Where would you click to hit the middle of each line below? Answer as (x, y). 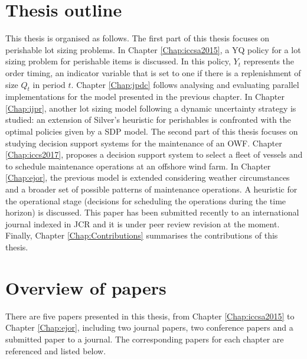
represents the (269, 61)
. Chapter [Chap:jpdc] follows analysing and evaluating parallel (185, 84)
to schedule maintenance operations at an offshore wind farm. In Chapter (138, 166)
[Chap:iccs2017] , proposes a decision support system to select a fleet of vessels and (154, 154)
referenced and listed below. (56, 350)
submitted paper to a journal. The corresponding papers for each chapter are (145, 339)
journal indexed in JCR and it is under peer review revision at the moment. (143, 223)
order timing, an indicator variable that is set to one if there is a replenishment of (153, 72)
